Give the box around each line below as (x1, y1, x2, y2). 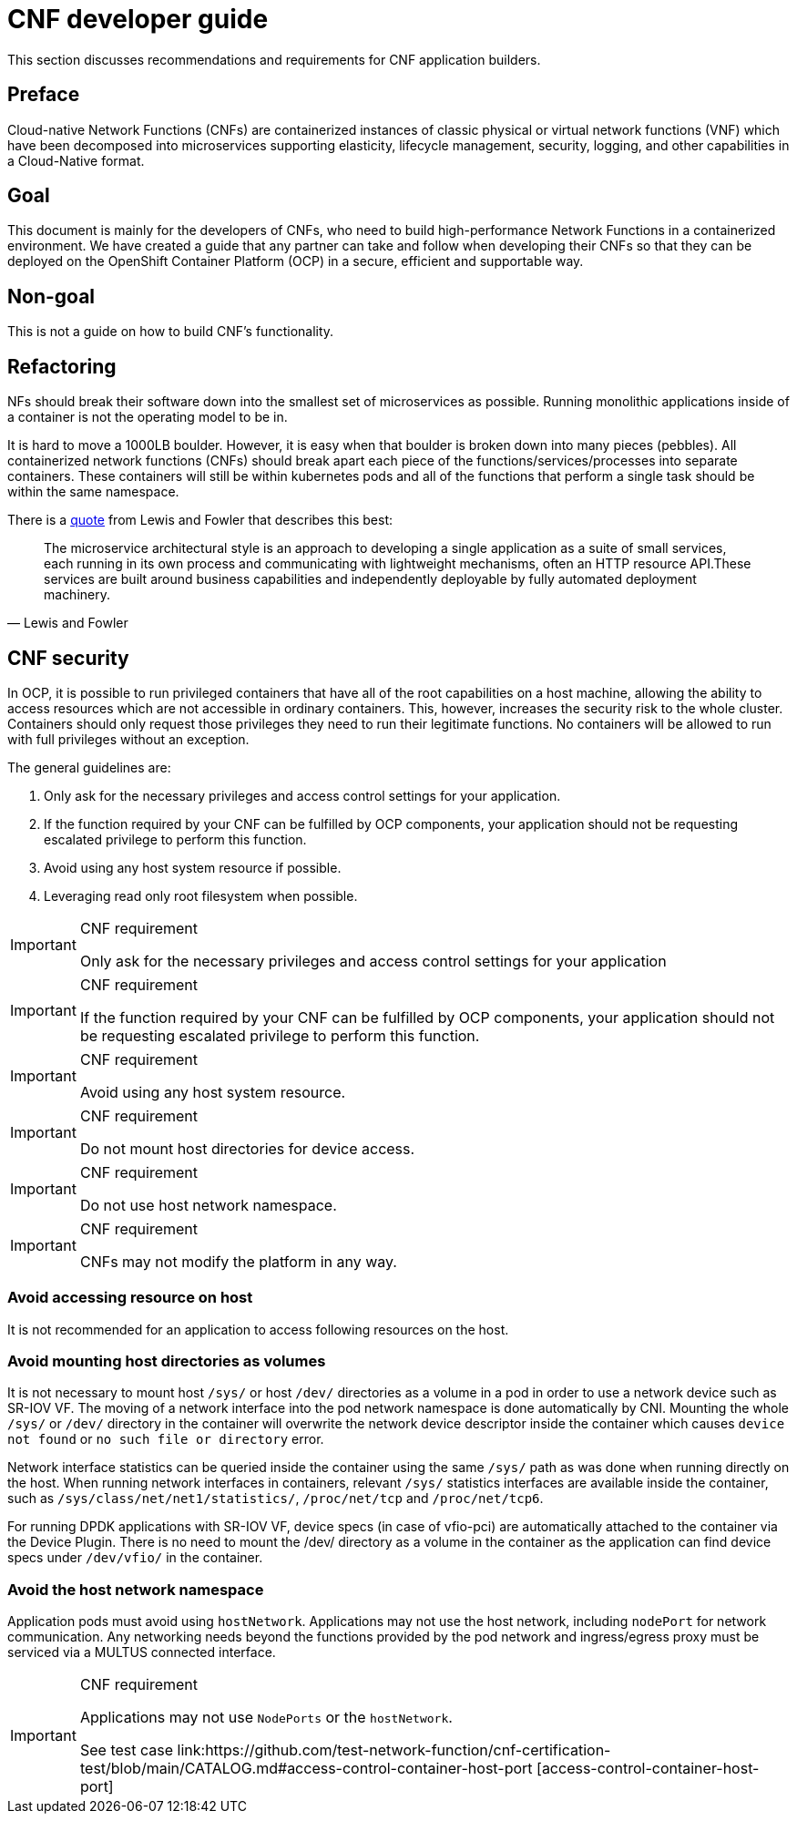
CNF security (7, 646, 129, 670)
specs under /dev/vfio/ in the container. (7, 1550, 263, 1566)
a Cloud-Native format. (7, 152, 145, 169)
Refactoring (7, 354, 117, 378)
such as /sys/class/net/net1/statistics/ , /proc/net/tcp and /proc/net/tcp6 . (7, 1490, 544, 1507)
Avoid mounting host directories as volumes (7, 1352, 326, 1371)
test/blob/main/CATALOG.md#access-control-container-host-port (79, 1759, 533, 1778)
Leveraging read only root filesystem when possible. (44, 887, 358, 904)
